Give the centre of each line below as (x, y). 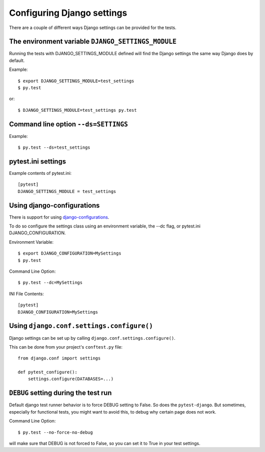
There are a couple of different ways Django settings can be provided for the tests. (93, 28)
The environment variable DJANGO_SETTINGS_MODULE (93, 42)
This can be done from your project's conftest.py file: (66, 347)
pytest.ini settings (38, 161)
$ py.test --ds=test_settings (54, 147)
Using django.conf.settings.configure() (81, 326)
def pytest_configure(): (48, 372)
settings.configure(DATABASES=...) (71, 379)
